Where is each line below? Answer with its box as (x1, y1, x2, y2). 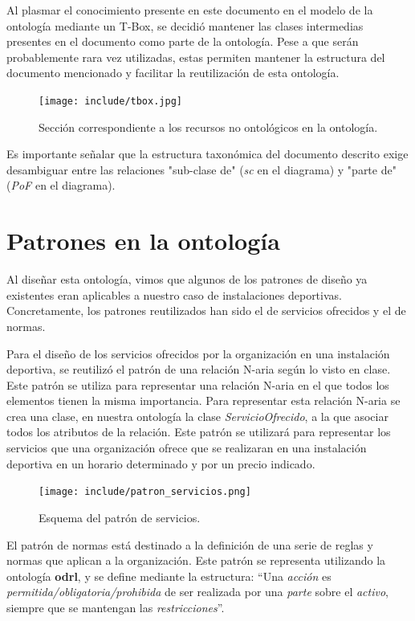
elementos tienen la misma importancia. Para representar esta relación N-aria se (6, 392, 401, 409)
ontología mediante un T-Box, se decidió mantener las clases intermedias (6, 17, 364, 34)
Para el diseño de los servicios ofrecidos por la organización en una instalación (6, 345, 390, 362)
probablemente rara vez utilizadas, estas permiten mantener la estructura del (6, 48, 385, 65)
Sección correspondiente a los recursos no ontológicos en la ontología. (39, 118, 378, 135)
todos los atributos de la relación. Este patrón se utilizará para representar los (6, 423, 391, 440)
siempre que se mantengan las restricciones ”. (6, 599, 225, 615)
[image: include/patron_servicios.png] (39, 486, 251, 498)
